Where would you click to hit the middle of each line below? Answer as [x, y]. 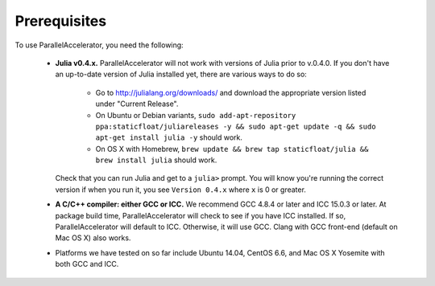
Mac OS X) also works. [93, 238]
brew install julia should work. [156, 160]
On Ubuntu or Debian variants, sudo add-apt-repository [196, 115]
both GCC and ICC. [87, 264]
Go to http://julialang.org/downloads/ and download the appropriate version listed [231, 92]
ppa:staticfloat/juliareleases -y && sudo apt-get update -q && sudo [236, 126]
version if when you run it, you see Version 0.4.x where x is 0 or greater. [180, 190]
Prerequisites [61, 21]
